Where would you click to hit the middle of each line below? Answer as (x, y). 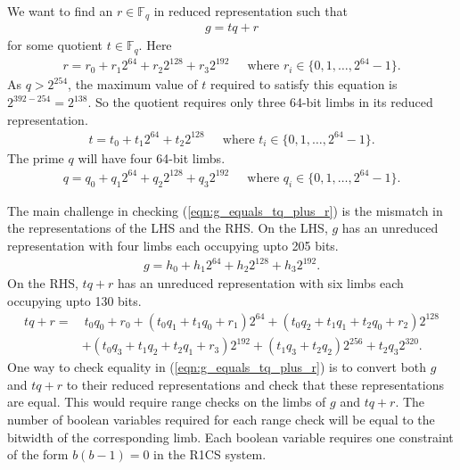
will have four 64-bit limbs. (152, 157)
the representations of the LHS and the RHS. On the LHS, (168, 228)
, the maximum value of (133, 84)
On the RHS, (43, 283)
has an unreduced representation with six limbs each (261, 283)
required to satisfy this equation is (304, 84)
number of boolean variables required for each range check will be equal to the (221, 419)
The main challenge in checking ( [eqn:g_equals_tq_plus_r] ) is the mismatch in (225, 210)
